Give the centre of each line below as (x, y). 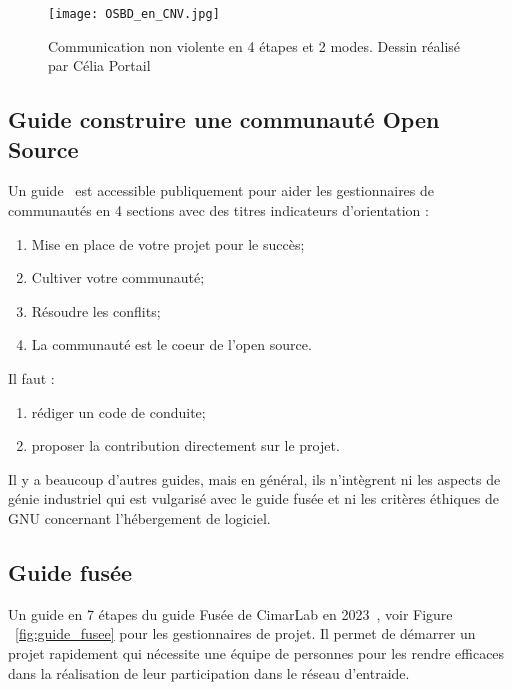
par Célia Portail (99, 65)
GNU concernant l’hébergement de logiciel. (139, 517)
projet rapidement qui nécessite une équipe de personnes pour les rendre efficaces (256, 652)
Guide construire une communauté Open (224, 119)
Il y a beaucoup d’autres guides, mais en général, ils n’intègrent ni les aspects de (254, 478)
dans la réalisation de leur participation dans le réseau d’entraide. (209, 672)
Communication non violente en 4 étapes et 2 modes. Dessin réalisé (254, 45)
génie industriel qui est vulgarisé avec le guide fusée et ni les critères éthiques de (254, 498)
